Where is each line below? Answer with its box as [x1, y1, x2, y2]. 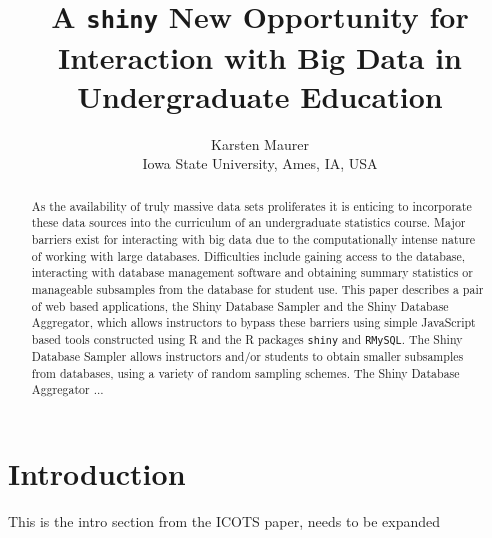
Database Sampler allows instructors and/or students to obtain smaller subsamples [31, 348, 464, 364]
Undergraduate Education [77, 75, 443, 116]
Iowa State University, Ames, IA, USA [142, 153, 378, 174]
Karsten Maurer [211, 133, 309, 154]
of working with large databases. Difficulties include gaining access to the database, [31, 247, 466, 264]
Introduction [8, 452, 186, 493]
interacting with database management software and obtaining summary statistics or [31, 264, 473, 281]
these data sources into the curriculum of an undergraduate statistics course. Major [31, 214, 466, 231]
